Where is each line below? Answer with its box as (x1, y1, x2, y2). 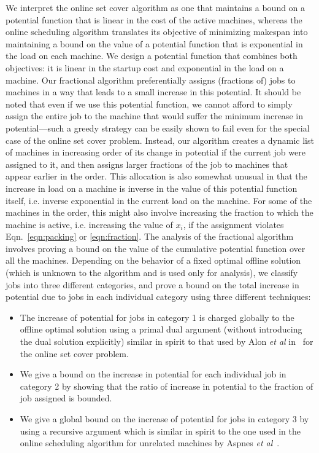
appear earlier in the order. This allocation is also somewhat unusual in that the (6, 170, 307, 183)
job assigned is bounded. (20, 392, 112, 404)
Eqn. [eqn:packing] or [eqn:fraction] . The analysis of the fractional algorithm (6, 230, 294, 243)
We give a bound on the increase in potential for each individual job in (20, 368, 286, 380)
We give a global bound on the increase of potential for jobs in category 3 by (20, 412, 309, 425)
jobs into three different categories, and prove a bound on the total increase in (6, 278, 299, 291)
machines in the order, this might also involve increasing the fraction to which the (6, 206, 313, 219)
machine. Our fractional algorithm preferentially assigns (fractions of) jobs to (6, 73, 296, 86)
